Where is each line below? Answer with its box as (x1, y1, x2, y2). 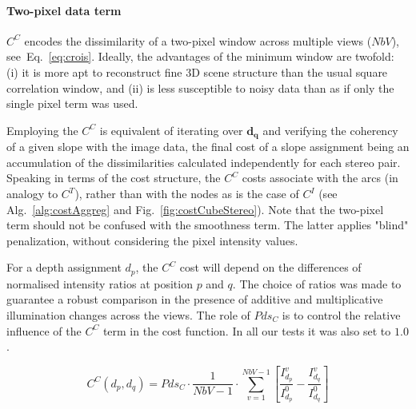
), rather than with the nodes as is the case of (74, 185, 299, 201)
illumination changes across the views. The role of (6, 307, 250, 324)
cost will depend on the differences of (179, 259, 362, 276)
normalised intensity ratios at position (6, 275, 193, 292)
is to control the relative (282, 307, 401, 324)
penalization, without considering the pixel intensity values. (6, 232, 298, 248)
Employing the (6, 121, 78, 138)
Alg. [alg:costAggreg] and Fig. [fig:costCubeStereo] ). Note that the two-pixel (6, 201, 384, 217)
